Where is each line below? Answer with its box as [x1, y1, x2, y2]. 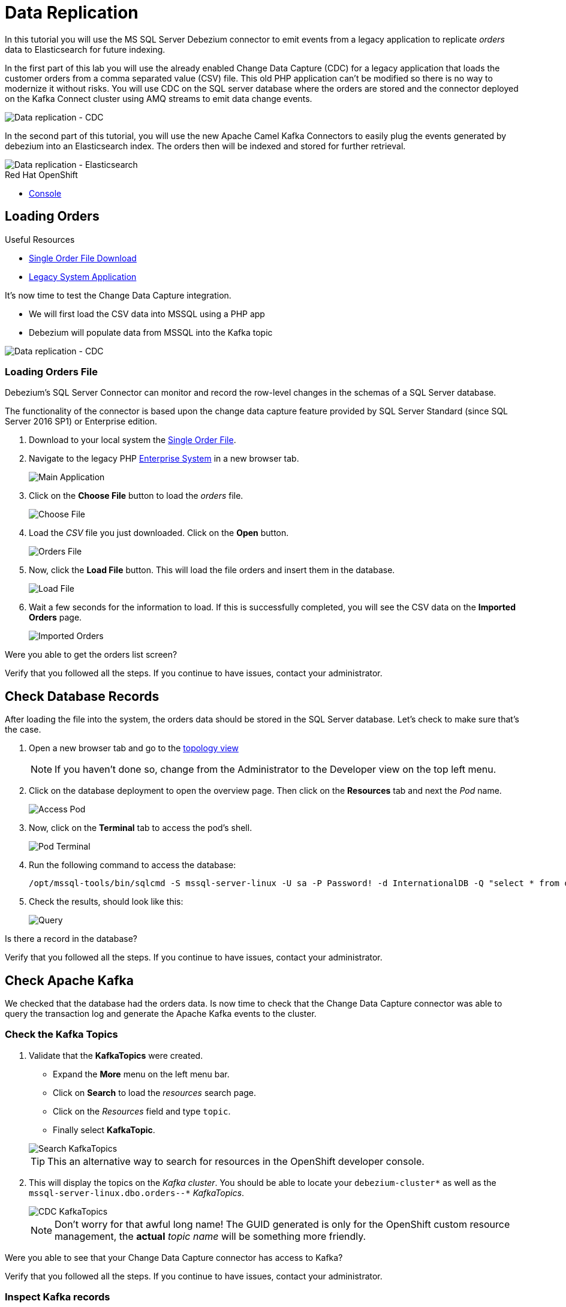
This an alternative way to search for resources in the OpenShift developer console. [47, 1155, 424, 1167]
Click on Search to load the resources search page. [53, 1087, 257, 1098]
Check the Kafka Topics [5, 1028, 118, 1041]
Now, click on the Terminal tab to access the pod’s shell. [29, 823, 252, 833]
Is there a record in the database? [5, 933, 137, 944]
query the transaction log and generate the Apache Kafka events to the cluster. [5, 1008, 317, 1019]
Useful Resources [5, 234, 75, 245]
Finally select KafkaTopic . [53, 1124, 155, 1135]
